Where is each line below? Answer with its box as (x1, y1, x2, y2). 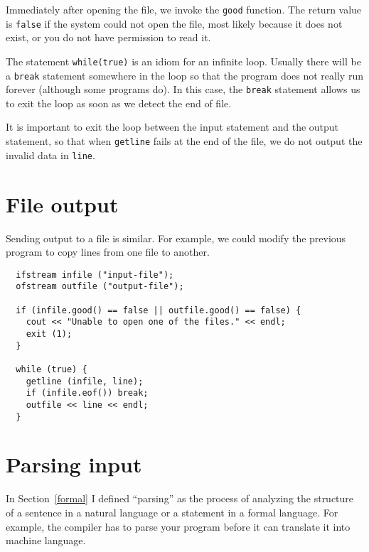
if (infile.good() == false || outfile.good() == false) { (16, 305, 301, 315)
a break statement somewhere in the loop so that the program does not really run (6, 67, 363, 82)
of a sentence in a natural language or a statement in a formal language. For (6, 504, 338, 519)
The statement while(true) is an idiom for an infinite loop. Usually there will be (6, 53, 361, 68)
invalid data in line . (6, 147, 95, 162)
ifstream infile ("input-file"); (16, 269, 174, 280)
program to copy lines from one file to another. (6, 244, 210, 259)
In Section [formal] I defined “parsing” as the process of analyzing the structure (6, 491, 354, 506)
